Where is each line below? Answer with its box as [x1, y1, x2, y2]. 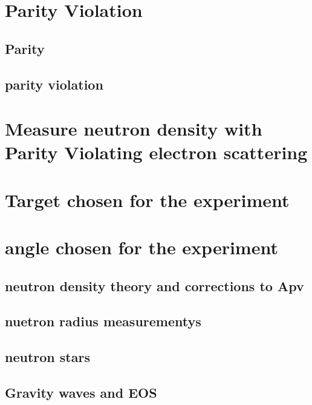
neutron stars [5, 347, 90, 366]
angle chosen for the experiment [5, 235, 278, 260]
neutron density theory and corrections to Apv [5, 276, 304, 295]
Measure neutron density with [5, 116, 262, 141]
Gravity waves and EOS [5, 383, 157, 401]
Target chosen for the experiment [5, 187, 290, 212]
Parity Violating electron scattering [5, 140, 308, 165]
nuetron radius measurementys [5, 312, 201, 331]
